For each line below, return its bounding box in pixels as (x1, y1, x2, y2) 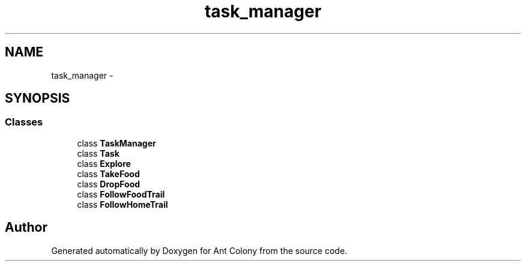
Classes (5, 116, 43, 128)
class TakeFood (77, 168, 140, 179)
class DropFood (77, 178, 141, 189)
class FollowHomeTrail (77, 199, 168, 210)
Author (5, 220, 47, 235)
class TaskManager (77, 138, 156, 148)
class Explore (77, 158, 131, 169)
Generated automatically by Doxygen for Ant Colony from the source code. (51, 245, 348, 256)
